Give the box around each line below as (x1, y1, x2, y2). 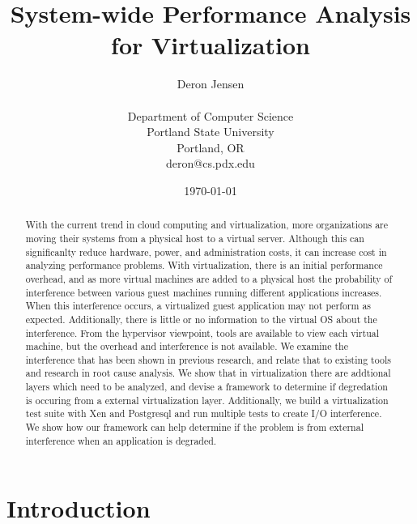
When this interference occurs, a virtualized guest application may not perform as (25, 299, 372, 313)
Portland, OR (177, 138, 245, 155)
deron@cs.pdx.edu (166, 155, 255, 172)
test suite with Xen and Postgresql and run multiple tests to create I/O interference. (25, 407, 382, 420)
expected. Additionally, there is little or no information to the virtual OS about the (25, 312, 377, 326)
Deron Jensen (177, 75, 245, 92)
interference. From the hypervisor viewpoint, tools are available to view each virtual (25, 326, 379, 339)
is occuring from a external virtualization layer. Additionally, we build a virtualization (25, 393, 389, 407)
